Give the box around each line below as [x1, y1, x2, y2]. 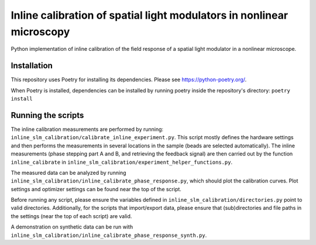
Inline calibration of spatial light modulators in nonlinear [11, 9, 288, 22]
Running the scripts [11, 110, 84, 120]
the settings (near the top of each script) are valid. [11, 212, 132, 219]
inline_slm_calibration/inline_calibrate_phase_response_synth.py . [11, 232, 207, 239]
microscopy [11, 25, 70, 38]
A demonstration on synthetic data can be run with [11, 223, 133, 230]
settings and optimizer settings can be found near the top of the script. [11, 185, 181, 192]
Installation [11, 61, 53, 71]
